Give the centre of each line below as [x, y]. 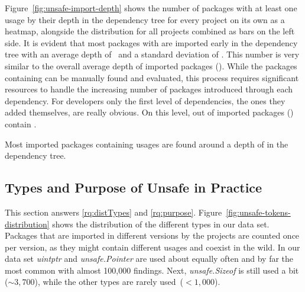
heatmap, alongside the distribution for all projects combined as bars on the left [150, 31]
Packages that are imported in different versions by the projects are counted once [152, 235]
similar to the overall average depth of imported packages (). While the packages [151, 65]
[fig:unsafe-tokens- [258, 212]
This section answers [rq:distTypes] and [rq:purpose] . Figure [113, 212]
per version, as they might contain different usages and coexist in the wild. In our [152, 247]
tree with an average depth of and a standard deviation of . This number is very [152, 54]
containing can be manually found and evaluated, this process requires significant [152, 77]
